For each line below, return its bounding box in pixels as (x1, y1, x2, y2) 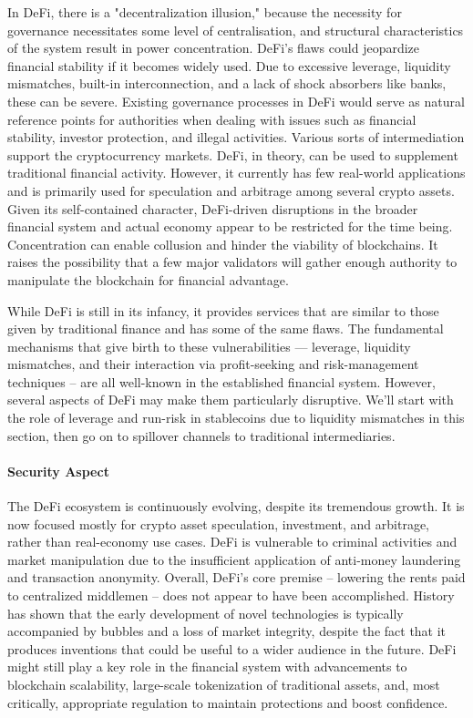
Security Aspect (7, 461, 109, 480)
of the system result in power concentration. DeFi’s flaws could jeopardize (7, 38, 420, 57)
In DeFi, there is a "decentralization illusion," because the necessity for (7, 3, 402, 21)
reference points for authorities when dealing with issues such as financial (7, 109, 416, 128)
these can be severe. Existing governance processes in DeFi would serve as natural (7, 91, 465, 110)
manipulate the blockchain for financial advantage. (7, 270, 289, 289)
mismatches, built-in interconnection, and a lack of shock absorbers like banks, (7, 74, 447, 93)
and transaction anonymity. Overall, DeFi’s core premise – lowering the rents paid (7, 568, 466, 587)
